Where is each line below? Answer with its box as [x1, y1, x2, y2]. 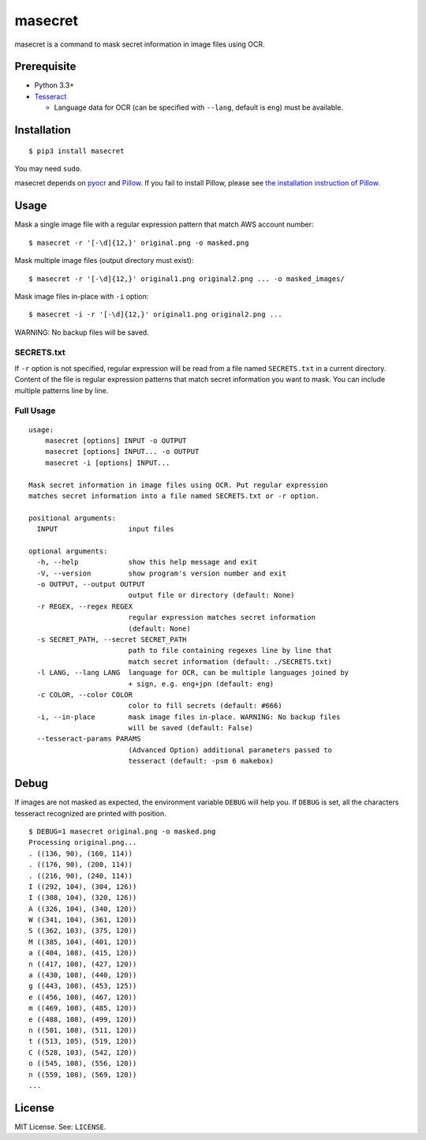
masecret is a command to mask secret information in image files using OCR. [14, 39, 265, 49]
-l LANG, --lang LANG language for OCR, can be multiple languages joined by [36, 668, 349, 677]
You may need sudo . [14, 164, 82, 174]
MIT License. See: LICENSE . [14, 1122, 106, 1131]
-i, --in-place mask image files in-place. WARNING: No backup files [36, 712, 341, 722]
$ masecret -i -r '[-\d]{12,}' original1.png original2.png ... [28, 310, 283, 319]
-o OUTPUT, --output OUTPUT [36, 580, 146, 589]
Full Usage [14, 405, 56, 416]
